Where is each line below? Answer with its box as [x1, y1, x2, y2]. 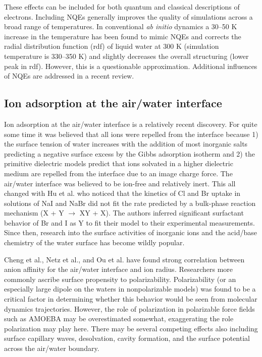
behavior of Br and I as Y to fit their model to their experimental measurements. [4, 217, 255, 228]
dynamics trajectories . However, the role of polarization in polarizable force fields [4, 303, 255, 314]
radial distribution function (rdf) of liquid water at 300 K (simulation [4, 41, 219, 51]
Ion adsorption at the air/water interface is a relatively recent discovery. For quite [4, 118, 257, 129]
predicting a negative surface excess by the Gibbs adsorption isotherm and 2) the [4, 148, 255, 159]
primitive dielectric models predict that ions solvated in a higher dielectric [4, 158, 233, 169]
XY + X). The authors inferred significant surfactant [79, 207, 244, 218]
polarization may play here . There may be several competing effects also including [4, 323, 258, 333]
